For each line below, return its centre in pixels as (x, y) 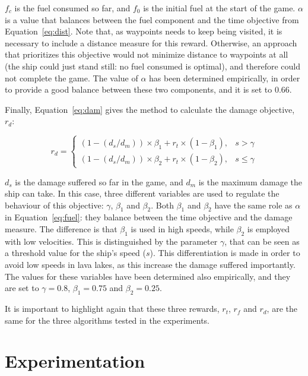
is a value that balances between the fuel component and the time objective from (152, 19)
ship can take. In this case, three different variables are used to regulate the (142, 193)
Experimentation (75, 361)
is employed (269, 229)
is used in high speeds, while (182, 229)
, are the (282, 309)
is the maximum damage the (250, 181)
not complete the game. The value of (72, 78)
